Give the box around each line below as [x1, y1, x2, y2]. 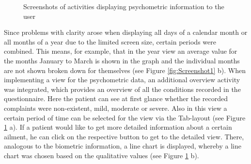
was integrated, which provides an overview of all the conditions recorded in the [4, 84, 241, 94]
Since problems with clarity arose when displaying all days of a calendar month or [4, 27, 248, 37]
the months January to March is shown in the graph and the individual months [4, 55, 240, 65]
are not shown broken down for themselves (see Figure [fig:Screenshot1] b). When [4, 65, 246, 75]
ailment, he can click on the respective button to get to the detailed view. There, [4, 131, 244, 141]
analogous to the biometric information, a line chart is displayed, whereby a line [4, 141, 242, 151]
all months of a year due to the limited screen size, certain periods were [4, 36, 216, 46]
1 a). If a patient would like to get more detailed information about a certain [4, 122, 232, 132]
